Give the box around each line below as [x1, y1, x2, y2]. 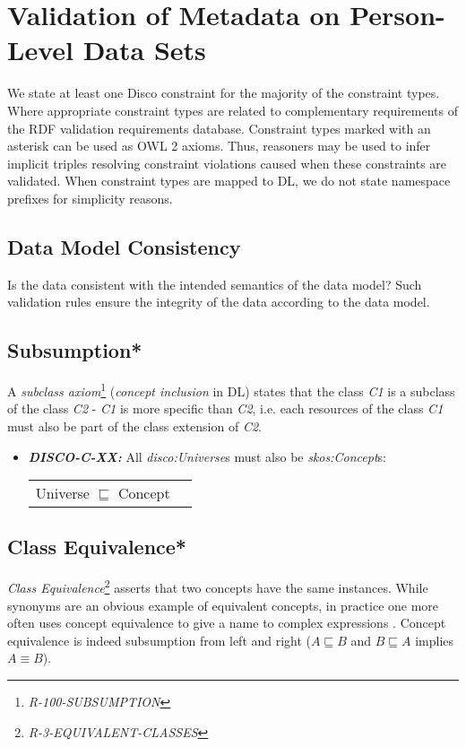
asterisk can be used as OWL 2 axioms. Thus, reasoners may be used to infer [7, 136, 431, 155]
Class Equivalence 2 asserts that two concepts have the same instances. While [7, 576, 428, 596]
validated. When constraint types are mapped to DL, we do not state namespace [7, 171, 451, 190]
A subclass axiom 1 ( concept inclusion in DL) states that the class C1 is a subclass [7, 379, 455, 400]
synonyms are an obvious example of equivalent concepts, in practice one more [7, 595, 439, 614]
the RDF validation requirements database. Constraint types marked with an [7, 118, 431, 137]
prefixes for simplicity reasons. [7, 188, 173, 207]
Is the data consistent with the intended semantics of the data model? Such [7, 274, 422, 293]
